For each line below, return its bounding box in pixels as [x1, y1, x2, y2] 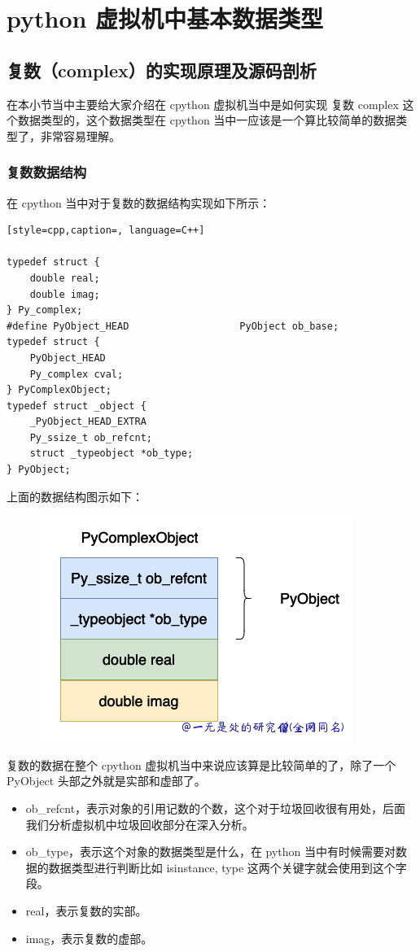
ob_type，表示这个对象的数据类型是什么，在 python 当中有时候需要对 [25, 843, 396, 860]
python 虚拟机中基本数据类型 [7, 2, 324, 35]
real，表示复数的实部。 [25, 902, 147, 919]
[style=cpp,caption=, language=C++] [7, 225, 205, 237]
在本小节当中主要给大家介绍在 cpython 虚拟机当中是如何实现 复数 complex [7, 95, 399, 112]
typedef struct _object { [7, 400, 147, 412]
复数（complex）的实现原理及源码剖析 [7, 57, 317, 82]
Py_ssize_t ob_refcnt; [29, 431, 152, 443]
